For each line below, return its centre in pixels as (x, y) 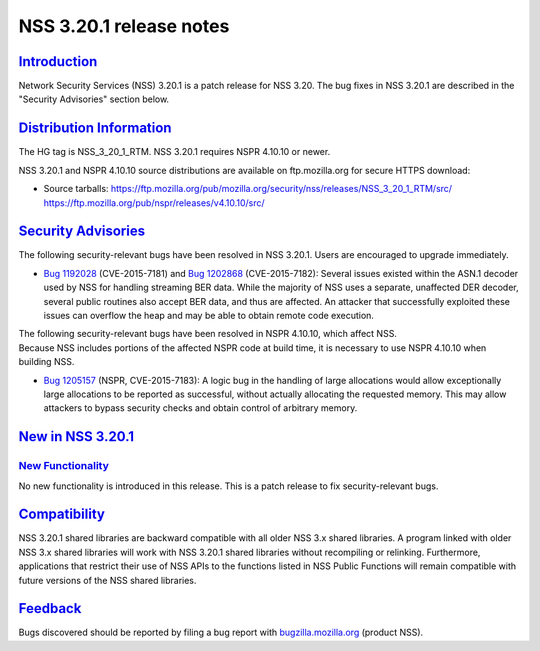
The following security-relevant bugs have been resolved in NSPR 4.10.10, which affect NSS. (207, 334)
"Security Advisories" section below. (94, 99)
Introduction (58, 61)
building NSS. (46, 362)
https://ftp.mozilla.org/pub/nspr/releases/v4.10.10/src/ (154, 202)
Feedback (50, 608)
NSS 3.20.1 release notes (124, 26)
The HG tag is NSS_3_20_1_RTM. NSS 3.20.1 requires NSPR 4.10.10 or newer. (174, 152)
